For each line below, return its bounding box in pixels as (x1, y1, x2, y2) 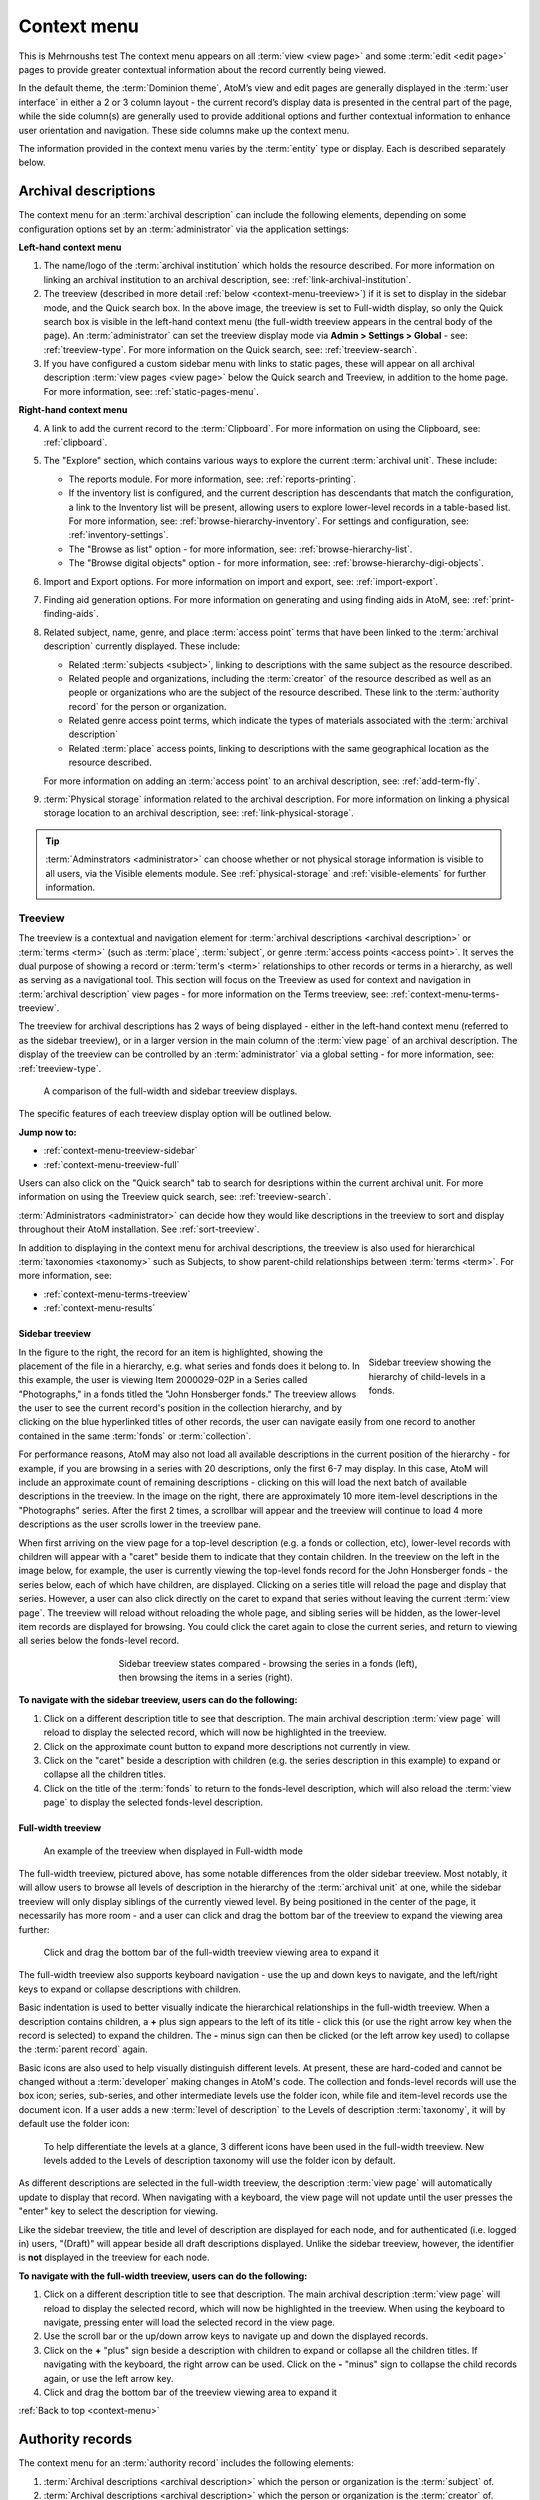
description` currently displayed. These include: (43, 640, 241, 652)
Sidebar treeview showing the (368, 1356, 492, 1369)
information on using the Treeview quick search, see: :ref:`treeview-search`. (18, 1191, 332, 1203)
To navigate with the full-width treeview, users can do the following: (18, 2270, 308, 2282)
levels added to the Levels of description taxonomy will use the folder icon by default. (43, 2155, 396, 2167)
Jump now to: (18, 1126, 77, 1138)
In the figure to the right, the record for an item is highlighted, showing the (18, 1346, 324, 1358)
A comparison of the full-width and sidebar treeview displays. (43, 1085, 298, 1097)
